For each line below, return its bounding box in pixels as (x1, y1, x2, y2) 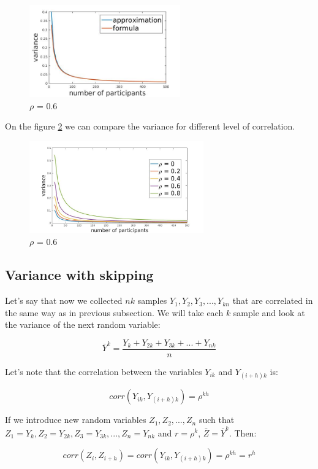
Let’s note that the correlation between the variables (5, 365, 202, 378)
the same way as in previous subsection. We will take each (5, 306, 224, 319)
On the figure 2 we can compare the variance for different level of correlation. (5, 120, 295, 133)
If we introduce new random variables (5, 413, 146, 426)
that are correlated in (232, 294, 313, 307)
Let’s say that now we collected (5, 294, 123, 307)
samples (137, 294, 167, 307)
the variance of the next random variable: (5, 318, 161, 331)
